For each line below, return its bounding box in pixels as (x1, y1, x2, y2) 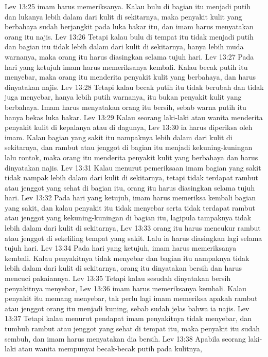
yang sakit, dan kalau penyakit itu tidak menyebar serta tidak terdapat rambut (5, 202, 255, 213)
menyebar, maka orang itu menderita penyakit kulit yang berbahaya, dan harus (5, 71, 256, 82)
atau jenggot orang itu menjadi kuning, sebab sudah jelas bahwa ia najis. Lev (5, 303, 249, 313)
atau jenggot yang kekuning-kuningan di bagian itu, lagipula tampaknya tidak (5, 212, 252, 223)
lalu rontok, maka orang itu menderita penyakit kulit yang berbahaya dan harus (5, 152, 258, 162)
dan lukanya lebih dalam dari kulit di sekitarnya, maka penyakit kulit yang (5, 11, 242, 22)
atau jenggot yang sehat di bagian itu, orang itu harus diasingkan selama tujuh (5, 182, 255, 193)
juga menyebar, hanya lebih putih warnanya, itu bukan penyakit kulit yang (5, 91, 242, 102)
